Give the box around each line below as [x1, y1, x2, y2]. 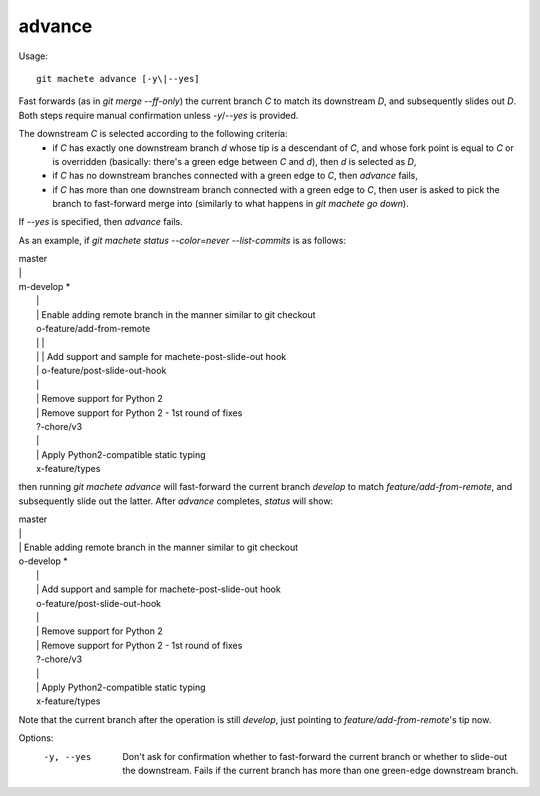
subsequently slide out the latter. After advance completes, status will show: [18, 495, 334, 507]
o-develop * [18, 555, 69, 567]
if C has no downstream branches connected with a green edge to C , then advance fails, [52, 170, 419, 182]
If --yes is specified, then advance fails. [18, 216, 184, 228]
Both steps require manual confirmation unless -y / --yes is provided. [18, 109, 299, 121]
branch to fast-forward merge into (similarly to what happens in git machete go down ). [52, 198, 409, 210]
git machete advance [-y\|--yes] [36, 73, 200, 84]
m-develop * [18, 281, 71, 293]
